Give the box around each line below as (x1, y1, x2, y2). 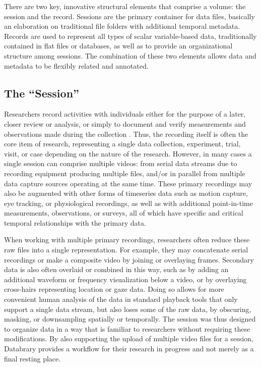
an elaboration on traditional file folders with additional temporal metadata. (4, 21, 240, 31)
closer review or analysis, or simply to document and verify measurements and (4, 118, 246, 129)
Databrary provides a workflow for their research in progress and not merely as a (4, 343, 254, 354)
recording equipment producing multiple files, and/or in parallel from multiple (4, 168, 245, 178)
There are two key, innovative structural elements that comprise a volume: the (4, 1, 246, 11)
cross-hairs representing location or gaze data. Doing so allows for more (4, 284, 224, 294)
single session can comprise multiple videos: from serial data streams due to (4, 158, 237, 169)
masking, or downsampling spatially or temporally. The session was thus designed (4, 313, 256, 324)
